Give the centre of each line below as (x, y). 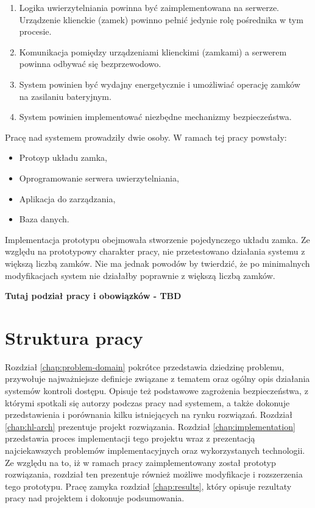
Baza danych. (44, 219)
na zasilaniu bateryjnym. (65, 96)
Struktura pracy (74, 337)
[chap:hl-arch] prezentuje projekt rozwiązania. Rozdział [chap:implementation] (150, 426)
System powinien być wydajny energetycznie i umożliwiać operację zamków (160, 84)
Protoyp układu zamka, (63, 157)
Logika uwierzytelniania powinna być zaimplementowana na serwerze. (149, 7)
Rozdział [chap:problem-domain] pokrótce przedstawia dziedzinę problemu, (145, 366)
